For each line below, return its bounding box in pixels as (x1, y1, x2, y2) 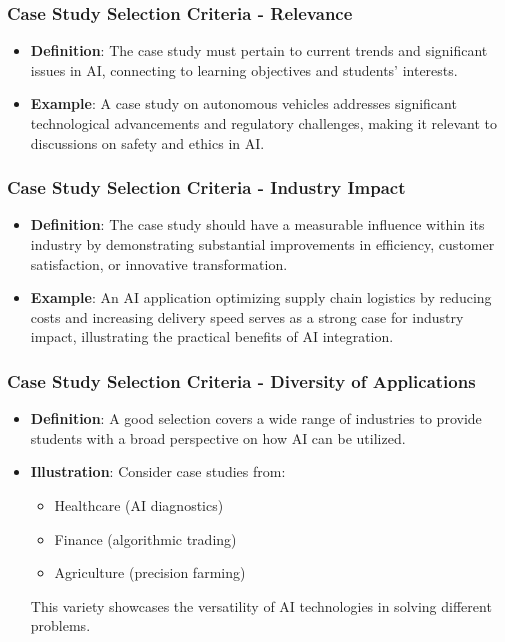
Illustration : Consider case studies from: (30, 461, 286, 482)
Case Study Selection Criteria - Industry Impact (7, 175, 406, 200)
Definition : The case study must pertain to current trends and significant (30, 40, 488, 61)
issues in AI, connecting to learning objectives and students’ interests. (30, 59, 458, 80)
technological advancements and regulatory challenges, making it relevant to (30, 113, 497, 133)
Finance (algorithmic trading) (54, 528, 237, 549)
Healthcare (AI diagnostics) (54, 494, 224, 515)
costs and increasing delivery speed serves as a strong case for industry (30, 306, 464, 327)
